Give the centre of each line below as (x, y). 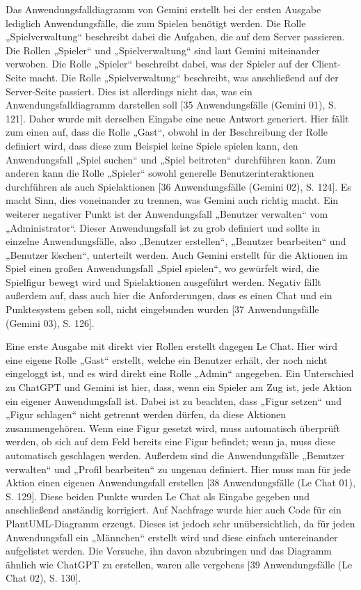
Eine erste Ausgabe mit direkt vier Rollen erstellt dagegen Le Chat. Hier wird (172, 346)
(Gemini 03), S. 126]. (50, 322)
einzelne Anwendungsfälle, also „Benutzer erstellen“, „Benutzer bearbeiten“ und (176, 241)
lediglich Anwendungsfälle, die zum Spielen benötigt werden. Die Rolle (156, 23)
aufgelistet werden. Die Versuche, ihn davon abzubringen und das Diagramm (169, 551)
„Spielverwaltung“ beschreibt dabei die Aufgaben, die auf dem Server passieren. (175, 37)
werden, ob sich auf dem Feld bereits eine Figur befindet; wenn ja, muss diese (171, 441)
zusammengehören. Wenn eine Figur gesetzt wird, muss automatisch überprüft (173, 428)
